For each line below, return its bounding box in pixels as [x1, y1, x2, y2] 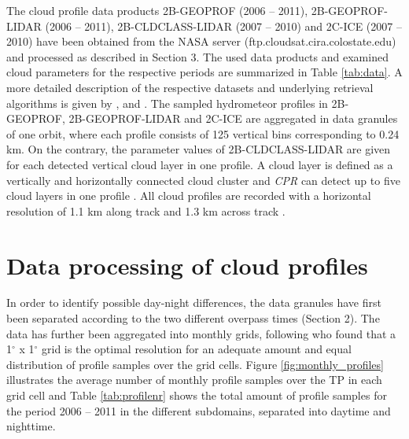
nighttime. [6, 418, 56, 434]
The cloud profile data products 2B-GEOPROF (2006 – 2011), [6, 2, 308, 18]
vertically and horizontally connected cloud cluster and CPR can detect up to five [6, 172, 400, 188]
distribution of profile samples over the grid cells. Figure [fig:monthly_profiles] [6, 356, 384, 372]
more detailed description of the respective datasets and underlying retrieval [6, 79, 374, 95]
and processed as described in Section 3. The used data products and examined [6, 48, 389, 65]
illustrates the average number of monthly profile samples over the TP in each [6, 371, 382, 388]
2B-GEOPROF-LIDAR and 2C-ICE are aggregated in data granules [68, 110, 398, 127]
